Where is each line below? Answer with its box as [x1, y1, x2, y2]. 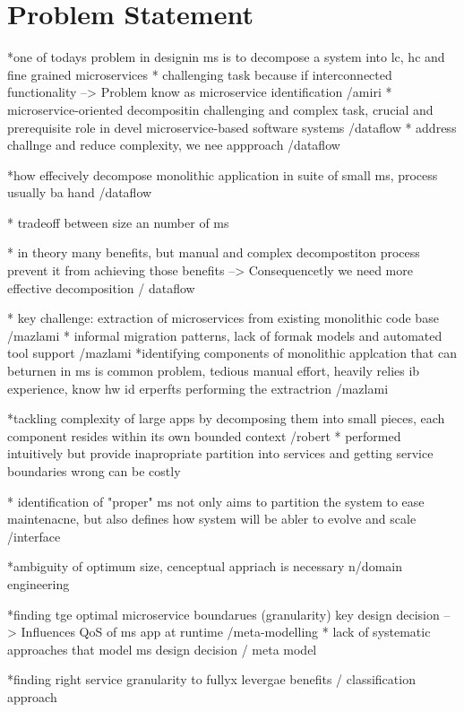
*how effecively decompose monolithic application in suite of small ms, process [7, 165, 438, 184]
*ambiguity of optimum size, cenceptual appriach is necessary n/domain [7, 557, 402, 576]
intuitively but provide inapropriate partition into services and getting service [7, 444, 434, 463]
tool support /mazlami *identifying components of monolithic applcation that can [7, 343, 457, 362]
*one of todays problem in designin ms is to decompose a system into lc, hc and [7, 48, 445, 66]
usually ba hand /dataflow [7, 183, 152, 202]
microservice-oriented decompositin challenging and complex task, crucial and [7, 100, 434, 118]
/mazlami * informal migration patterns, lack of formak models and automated [7, 326, 443, 344]
